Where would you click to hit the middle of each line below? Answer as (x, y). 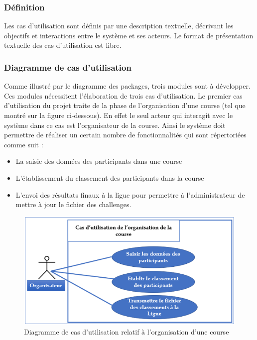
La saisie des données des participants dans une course (99, 161)
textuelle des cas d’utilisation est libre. (63, 45)
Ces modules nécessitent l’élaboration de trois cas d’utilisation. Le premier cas (123, 95)
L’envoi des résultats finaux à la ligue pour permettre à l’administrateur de (130, 194)
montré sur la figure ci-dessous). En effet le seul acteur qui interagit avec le (119, 115)
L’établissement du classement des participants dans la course (110, 177)
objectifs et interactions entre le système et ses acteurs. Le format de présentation (129, 35)
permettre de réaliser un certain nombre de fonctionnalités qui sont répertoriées (125, 135)
